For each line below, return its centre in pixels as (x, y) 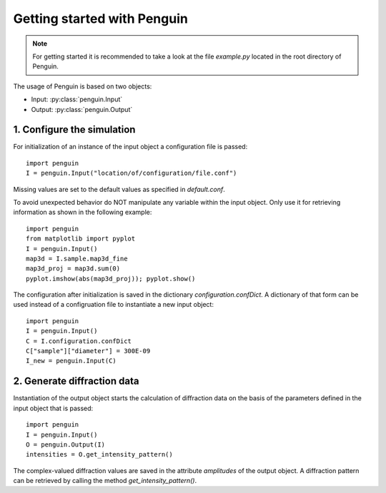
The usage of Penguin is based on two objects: (83, 86)
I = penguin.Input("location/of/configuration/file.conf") (132, 173)
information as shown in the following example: (83, 212)
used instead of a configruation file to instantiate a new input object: (114, 305)
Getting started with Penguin (101, 19)
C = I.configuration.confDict (79, 341)
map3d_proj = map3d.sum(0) (73, 269)
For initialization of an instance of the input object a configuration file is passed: (130, 147)
